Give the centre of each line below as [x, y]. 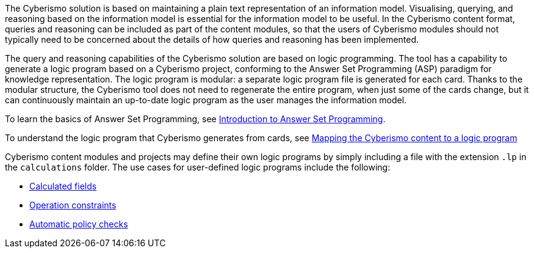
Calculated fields [63, 186]
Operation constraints [73, 205]
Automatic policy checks [79, 224]
